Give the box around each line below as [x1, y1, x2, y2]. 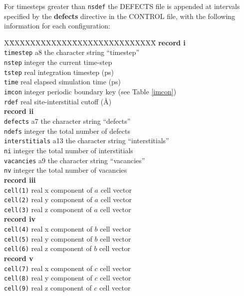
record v [4, 253, 33, 264]
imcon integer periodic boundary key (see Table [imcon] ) [4, 86, 177, 97]
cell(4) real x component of [4, 224, 92, 234]
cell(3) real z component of [4, 204, 92, 214]
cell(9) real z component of [4, 282, 92, 293]
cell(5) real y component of [4, 233, 92, 244]
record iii [4, 174, 36, 185]
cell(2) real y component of [4, 194, 92, 205]
